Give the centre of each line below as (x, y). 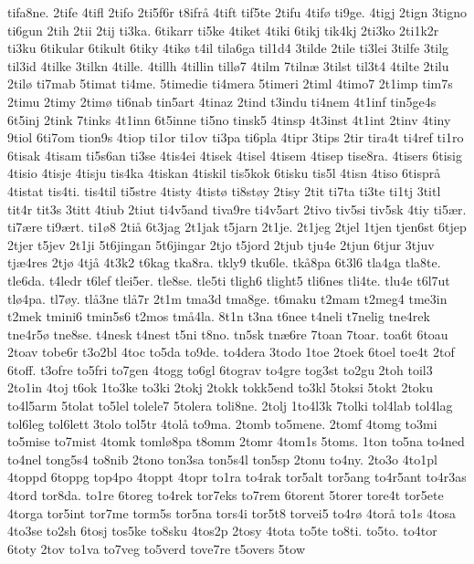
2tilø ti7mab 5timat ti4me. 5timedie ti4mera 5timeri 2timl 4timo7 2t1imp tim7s (230, 84)
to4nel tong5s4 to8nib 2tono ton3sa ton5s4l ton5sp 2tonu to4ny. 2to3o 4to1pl (222, 459)
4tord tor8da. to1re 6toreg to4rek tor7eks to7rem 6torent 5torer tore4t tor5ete (226, 495)
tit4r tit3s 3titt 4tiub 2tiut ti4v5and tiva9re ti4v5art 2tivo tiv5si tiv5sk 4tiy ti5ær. (237, 209)
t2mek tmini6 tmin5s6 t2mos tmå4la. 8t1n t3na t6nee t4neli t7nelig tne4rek (219, 316)
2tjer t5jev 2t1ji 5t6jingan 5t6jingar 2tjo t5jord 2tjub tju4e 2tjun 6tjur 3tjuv (221, 244)
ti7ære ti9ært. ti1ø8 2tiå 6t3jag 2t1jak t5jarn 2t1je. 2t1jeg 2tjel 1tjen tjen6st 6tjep (237, 227)
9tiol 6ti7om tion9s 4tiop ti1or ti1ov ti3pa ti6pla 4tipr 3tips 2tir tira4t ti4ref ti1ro (236, 137)
